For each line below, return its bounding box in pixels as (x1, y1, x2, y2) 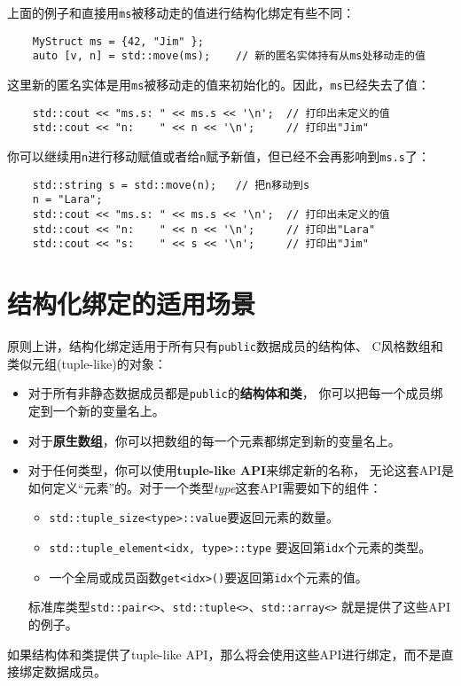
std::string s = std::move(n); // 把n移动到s (32, 178, 310, 191)
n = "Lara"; (32, 193, 103, 207)
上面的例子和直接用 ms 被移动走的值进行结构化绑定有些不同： (7, 4, 356, 21)
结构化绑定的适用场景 (7, 285, 256, 322)
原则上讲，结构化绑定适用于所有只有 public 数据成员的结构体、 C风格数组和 (7, 337, 443, 355)
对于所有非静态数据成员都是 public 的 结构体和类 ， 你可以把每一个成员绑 (27, 384, 443, 402)
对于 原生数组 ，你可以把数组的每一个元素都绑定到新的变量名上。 (27, 431, 401, 449)
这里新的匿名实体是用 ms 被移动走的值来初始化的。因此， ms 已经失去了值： (7, 74, 430, 93)
